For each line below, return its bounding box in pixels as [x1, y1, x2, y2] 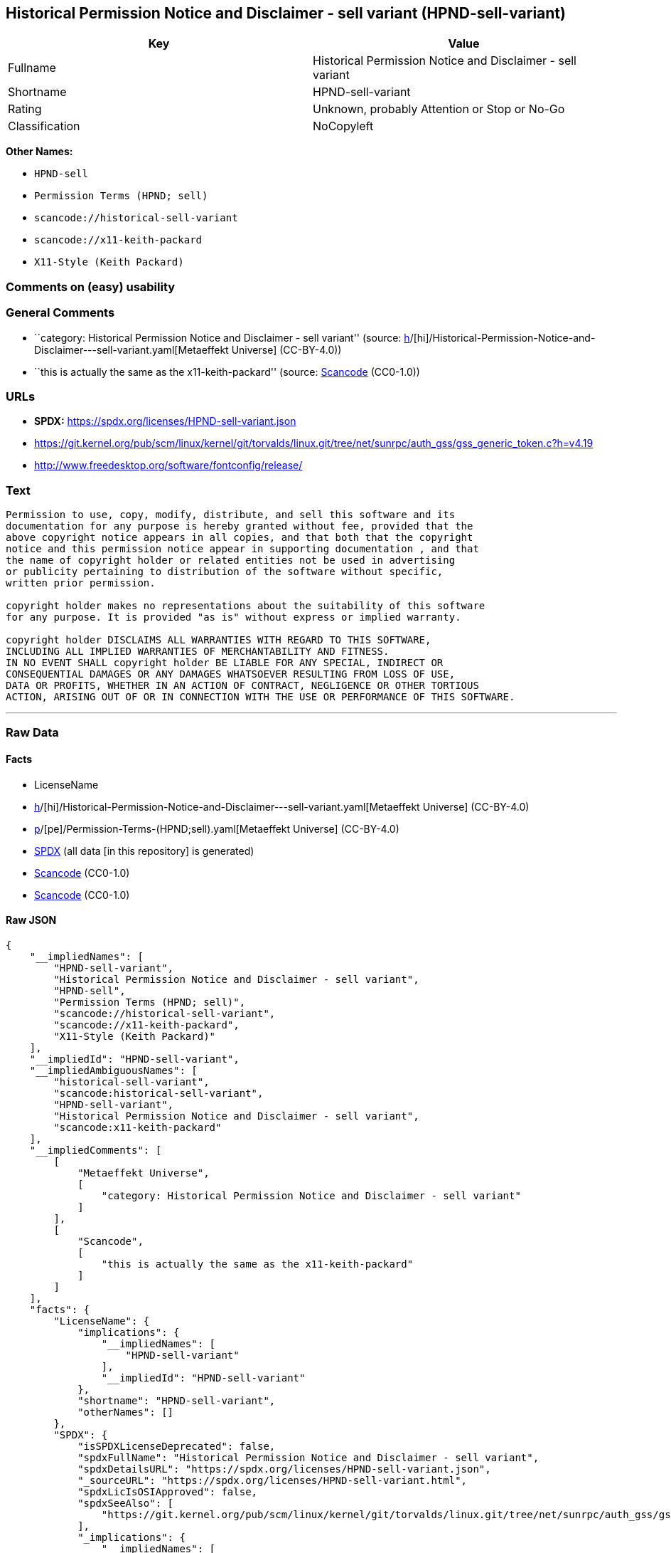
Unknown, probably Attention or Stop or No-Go [313, 102, 565, 117]
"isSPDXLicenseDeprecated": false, [77, 1440, 276, 1452]
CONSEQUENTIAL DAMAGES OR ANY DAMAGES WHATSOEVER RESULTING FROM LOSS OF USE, [6, 668, 456, 680]
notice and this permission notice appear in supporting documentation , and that [6, 543, 479, 555]
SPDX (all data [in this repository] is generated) [34, 844, 254, 857]
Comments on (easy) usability [6, 279, 176, 294]
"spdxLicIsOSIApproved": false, [77, 1485, 258, 1497]
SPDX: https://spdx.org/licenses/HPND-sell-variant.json [34, 415, 296, 428]
